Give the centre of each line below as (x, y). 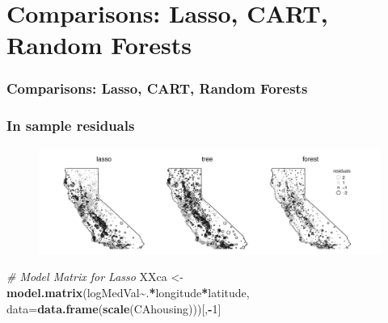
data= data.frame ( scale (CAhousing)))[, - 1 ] (114, 308)
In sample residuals (71, 126)
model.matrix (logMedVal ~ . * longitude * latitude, (128, 293)
